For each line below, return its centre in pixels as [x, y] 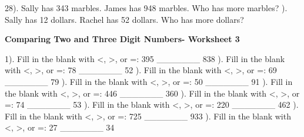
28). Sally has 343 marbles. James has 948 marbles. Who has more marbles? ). [146, 8]
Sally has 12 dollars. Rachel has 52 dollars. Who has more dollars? [124, 19]
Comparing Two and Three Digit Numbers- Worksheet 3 [122, 39]
